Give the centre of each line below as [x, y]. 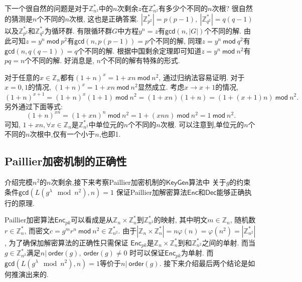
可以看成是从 [92, 220]
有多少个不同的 [183, 8]
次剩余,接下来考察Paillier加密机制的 [108, 182]
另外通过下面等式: [34, 106]
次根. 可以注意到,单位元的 [202, 124]
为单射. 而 [197, 253]
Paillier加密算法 [30, 220]
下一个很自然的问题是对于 [47, 8]
